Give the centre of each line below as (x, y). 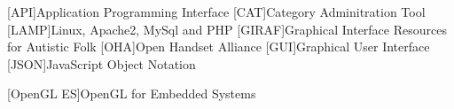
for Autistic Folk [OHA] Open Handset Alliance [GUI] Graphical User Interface (219, 47)
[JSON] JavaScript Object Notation (102, 63)
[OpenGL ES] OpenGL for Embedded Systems (132, 93)
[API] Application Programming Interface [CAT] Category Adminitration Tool (216, 12)
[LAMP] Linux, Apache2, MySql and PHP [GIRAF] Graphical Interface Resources (227, 29)
